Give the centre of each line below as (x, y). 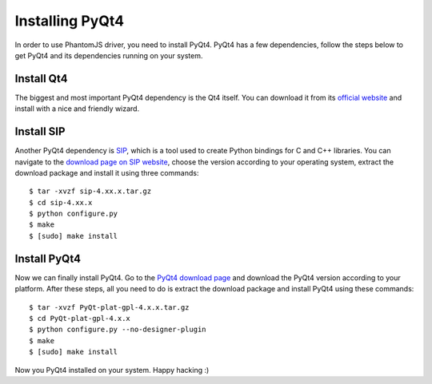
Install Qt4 (41, 79)
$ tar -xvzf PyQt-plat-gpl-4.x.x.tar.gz (109, 307)
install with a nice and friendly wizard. (77, 109)
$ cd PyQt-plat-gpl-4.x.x (80, 318)
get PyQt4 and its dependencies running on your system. (109, 55)
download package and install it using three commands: (107, 172)
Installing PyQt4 (69, 21)
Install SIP (40, 132)
